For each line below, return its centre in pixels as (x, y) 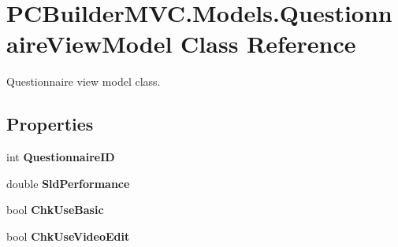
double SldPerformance (68, 183)
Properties (50, 124)
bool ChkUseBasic (55, 210)
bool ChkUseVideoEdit (68, 236)
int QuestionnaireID (61, 157)
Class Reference (268, 44)
